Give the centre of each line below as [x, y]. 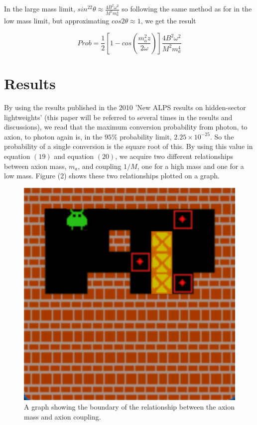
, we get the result [168, 21]
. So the [222, 136]
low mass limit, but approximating [57, 21]
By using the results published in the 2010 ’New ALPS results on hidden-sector [125, 107]
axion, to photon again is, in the [53, 136]
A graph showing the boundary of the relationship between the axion [129, 407]
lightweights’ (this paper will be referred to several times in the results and [118, 117]
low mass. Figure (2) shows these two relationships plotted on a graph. [112, 176]
